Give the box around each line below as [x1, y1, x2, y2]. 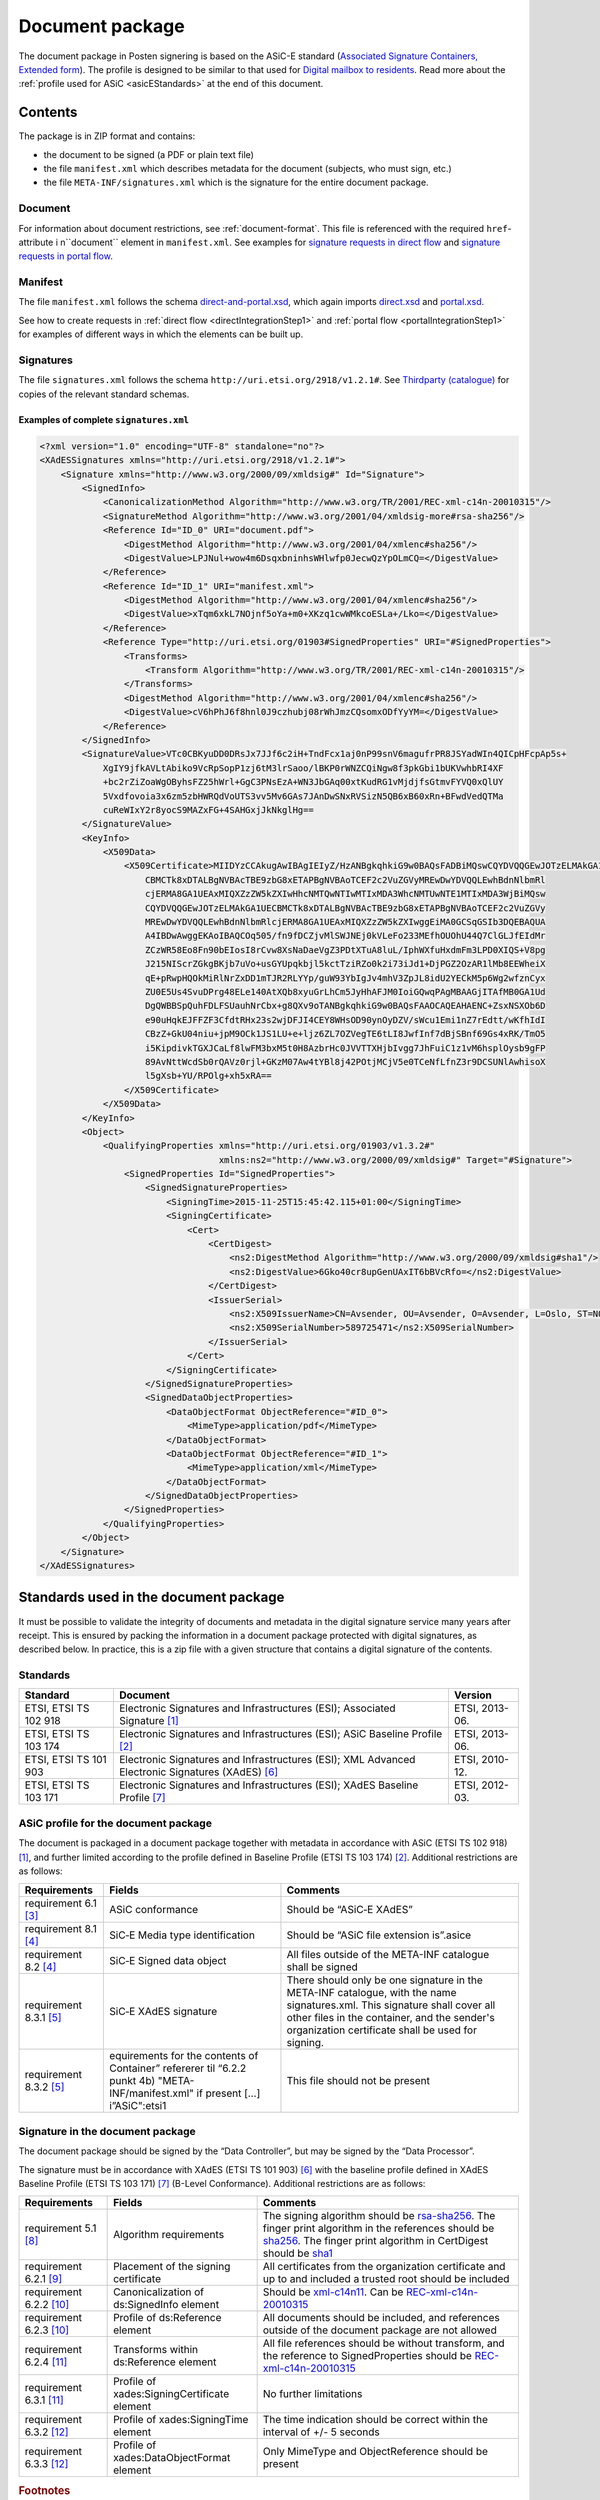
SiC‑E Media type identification [109, 1928, 255, 1942]
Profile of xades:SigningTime [113, 2413, 249, 2427]
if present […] [196, 2086, 261, 2100]
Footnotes [18, 2483, 71, 2497]
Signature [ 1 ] [118, 1714, 179, 1728]
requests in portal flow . [18, 250, 114, 262]
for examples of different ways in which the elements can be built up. [18, 328, 304, 340]
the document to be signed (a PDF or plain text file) [43, 148, 255, 160]
